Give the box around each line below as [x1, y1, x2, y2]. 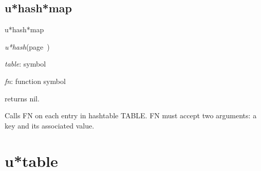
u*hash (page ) [5, 41, 50, 52]
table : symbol [5, 58, 46, 69]
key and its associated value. [5, 120, 95, 131]
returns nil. [5, 93, 40, 103]
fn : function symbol [5, 75, 66, 86]
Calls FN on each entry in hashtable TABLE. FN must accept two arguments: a [5, 110, 257, 121]
